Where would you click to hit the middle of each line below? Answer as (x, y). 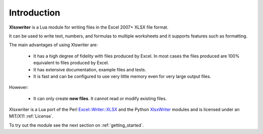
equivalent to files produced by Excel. (71, 63)
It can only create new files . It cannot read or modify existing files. (100, 98)
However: (19, 87)
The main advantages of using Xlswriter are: (54, 45)
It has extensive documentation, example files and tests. (90, 69)
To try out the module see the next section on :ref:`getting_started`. (76, 125)
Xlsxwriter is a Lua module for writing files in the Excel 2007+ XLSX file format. (89, 27)
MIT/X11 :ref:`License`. (31, 116)
